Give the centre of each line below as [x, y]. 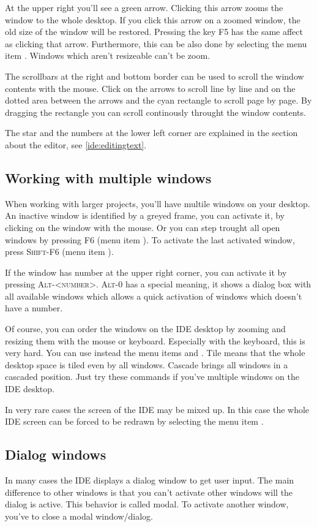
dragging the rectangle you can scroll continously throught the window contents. [155, 112]
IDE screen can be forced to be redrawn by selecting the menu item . [134, 421]
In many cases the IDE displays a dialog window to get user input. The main [150, 480]
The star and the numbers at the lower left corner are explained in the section [151, 133]
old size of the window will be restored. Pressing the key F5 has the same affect [154, 32]
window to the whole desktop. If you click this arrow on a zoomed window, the [153, 19]
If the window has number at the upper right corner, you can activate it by [146, 272]
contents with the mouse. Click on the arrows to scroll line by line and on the [150, 88]
